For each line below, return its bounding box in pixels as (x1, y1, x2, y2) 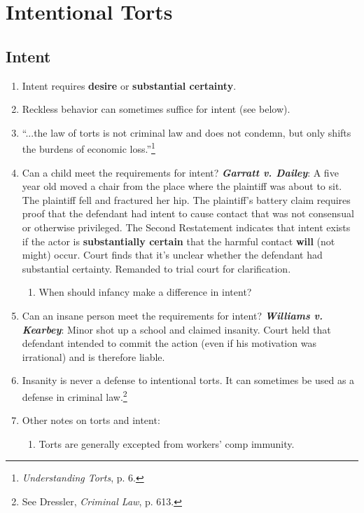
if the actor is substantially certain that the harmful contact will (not (22, 233, 335, 248)
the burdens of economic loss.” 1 (22, 139, 155, 156)
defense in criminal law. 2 (22, 387, 127, 404)
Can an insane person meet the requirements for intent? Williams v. (22, 308, 323, 322)
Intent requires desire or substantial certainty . (22, 78, 237, 93)
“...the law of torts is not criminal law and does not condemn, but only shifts (22, 125, 351, 139)
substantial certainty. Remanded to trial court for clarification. (22, 261, 291, 275)
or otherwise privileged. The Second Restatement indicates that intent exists (22, 219, 351, 234)
